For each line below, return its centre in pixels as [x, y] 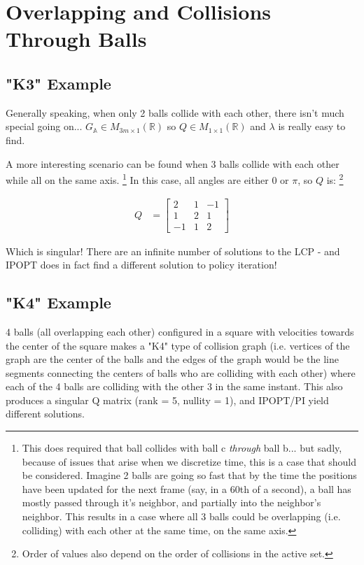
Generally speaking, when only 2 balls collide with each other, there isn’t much [175, 112]
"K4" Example [58, 302]
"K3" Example [58, 83]
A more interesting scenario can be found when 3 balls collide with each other [173, 163]
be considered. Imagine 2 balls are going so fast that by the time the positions [189, 475]
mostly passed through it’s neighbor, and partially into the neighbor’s [171, 502]
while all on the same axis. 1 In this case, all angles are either [137, 179]
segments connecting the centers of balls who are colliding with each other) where [181, 372]
